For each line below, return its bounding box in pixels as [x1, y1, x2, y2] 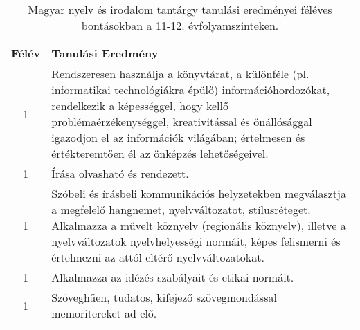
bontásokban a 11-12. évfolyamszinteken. [81, 17, 279, 33]
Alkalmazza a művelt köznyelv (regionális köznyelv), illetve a [51, 217, 346, 233]
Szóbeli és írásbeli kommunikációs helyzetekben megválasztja [51, 185, 346, 201]
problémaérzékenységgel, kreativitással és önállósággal [51, 113, 312, 129]
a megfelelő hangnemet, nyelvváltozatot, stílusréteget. [51, 201, 311, 217]
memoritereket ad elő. [51, 305, 157, 321]
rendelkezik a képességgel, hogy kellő [51, 98, 228, 113]
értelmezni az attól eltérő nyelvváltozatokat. [51, 249, 264, 265]
